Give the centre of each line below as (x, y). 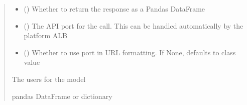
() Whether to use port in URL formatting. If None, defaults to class (130, 52)
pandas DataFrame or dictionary (62, 96)
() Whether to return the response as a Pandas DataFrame (114, 9)
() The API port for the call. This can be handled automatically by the (134, 25)
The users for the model (49, 79)
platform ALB (45, 35)
